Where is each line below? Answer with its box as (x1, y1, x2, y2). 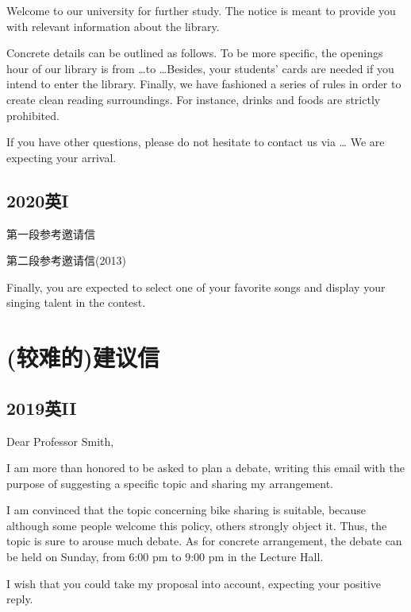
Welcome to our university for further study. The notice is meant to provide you (6, 2, 396, 18)
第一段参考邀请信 (6, 225, 95, 242)
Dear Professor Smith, (6, 432, 114, 449)
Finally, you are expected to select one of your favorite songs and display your (6, 278, 386, 295)
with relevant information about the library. (6, 17, 220, 34)
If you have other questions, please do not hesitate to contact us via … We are (6, 134, 385, 150)
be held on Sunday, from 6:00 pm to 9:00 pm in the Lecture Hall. (6, 548, 324, 565)
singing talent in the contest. (6, 294, 146, 311)
